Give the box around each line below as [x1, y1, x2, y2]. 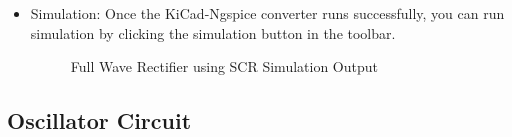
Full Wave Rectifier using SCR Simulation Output [70, 56, 378, 77]
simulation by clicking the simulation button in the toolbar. [30, 22, 396, 43]
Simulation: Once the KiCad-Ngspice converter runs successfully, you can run [30, 3, 505, 23]
